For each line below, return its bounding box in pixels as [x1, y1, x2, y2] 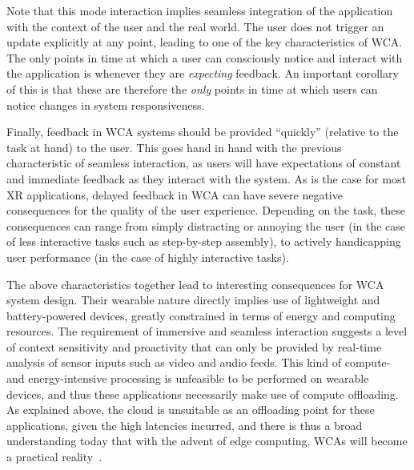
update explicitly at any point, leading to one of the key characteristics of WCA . [6, 34, 403, 50]
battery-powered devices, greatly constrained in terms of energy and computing [6, 307, 396, 323]
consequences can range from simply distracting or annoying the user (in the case [6, 217, 406, 234]
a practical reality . [6, 448, 102, 465]
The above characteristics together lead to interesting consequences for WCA [6, 275, 384, 292]
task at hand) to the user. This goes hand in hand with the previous [6, 139, 342, 155]
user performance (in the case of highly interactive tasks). [6, 248, 289, 265]
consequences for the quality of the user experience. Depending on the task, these [6, 202, 406, 219]
